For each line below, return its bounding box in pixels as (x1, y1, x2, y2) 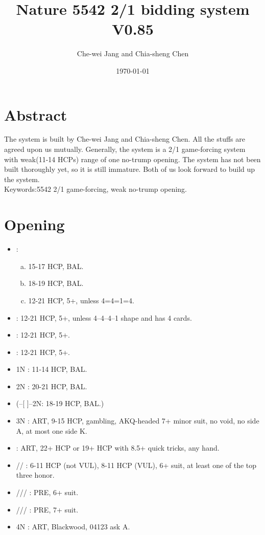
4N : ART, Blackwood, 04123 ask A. (16, 521, 130, 532)
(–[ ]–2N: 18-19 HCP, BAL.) (16, 398, 104, 409)
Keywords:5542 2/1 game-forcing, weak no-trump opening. (4, 184, 187, 194)
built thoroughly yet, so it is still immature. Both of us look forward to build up (4, 164, 255, 174)
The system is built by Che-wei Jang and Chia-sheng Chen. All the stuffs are (4, 133, 245, 144)
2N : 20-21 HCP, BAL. (16, 381, 87, 391)
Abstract (4, 104, 67, 125)
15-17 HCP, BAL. (28, 260, 84, 271)
